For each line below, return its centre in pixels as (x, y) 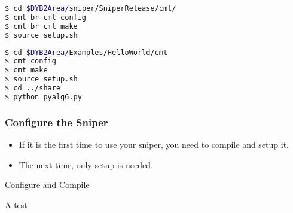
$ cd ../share (33, 88)
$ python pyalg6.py (43, 97)
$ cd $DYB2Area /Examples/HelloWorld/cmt (86, 52)
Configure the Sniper (57, 122)
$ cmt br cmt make (41, 26)
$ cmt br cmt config (46, 17)
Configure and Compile (47, 185)
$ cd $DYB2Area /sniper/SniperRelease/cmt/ (91, 8)
